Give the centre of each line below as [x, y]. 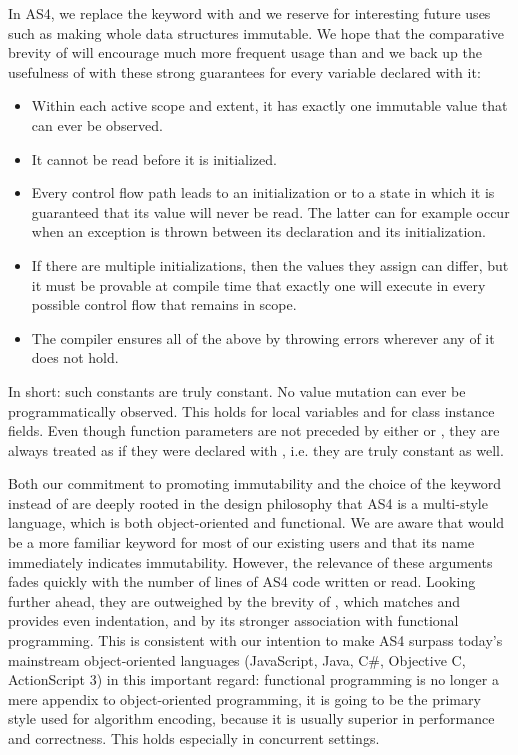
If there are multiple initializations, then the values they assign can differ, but [270, 264]
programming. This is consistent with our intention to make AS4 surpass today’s [255, 640]
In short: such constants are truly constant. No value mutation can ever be [237, 390]
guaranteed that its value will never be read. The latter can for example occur [270, 211]
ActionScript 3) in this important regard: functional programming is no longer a [253, 679]
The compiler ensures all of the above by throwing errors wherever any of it [263, 337]
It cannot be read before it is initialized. [154, 158]
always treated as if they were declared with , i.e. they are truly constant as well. [256, 449]
